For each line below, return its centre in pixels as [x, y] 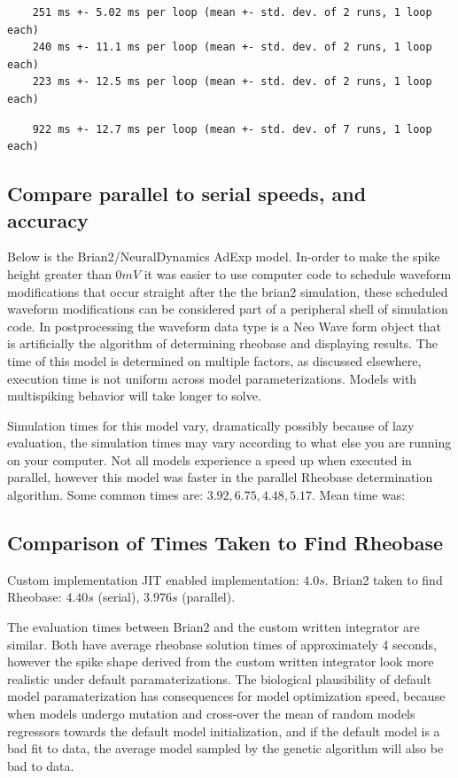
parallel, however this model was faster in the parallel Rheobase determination [220, 477]
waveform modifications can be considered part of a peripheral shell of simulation [228, 309]
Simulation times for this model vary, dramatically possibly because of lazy [211, 425]
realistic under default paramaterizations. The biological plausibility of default [220, 678]
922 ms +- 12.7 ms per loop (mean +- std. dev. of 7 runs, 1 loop [232, 129]
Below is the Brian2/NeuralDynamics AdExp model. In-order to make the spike [224, 257]
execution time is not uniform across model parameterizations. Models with [212, 378]
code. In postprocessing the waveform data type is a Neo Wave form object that [224, 326]
